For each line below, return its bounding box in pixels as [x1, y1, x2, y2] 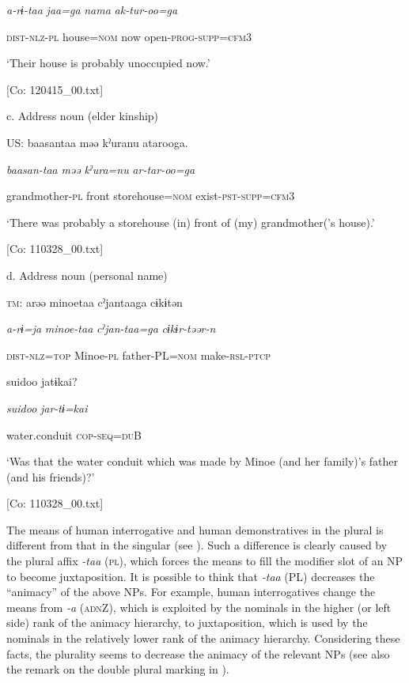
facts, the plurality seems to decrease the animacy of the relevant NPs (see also [6, 645, 390, 662]
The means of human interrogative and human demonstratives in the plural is [6, 521, 384, 538]
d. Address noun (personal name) [6, 266, 168, 283]
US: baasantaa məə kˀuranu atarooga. [6, 134, 188, 150]
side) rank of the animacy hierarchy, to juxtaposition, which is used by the [6, 614, 368, 631]
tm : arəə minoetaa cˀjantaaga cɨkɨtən [6, 293, 183, 310]
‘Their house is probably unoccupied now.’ [6, 55, 210, 71]
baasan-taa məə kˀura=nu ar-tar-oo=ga [6, 160, 195, 177]
